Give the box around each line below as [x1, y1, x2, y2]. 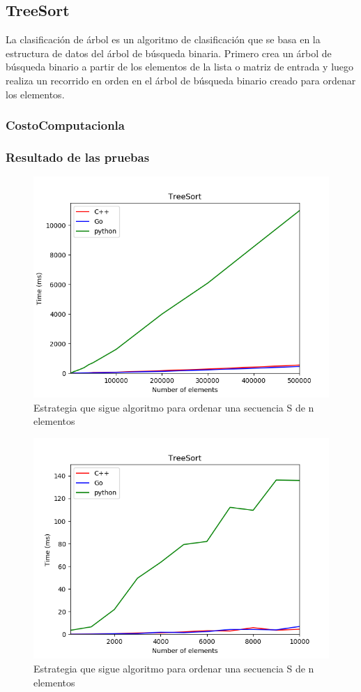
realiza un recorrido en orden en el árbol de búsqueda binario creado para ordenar [6, 73, 356, 87]
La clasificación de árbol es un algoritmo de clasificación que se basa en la [6, 32, 321, 47]
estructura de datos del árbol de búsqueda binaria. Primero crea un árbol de [6, 45, 332, 60]
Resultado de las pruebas [6, 148, 150, 165]
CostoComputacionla [6, 116, 125, 134]
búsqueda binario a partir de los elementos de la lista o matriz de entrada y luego [6, 59, 354, 74]
